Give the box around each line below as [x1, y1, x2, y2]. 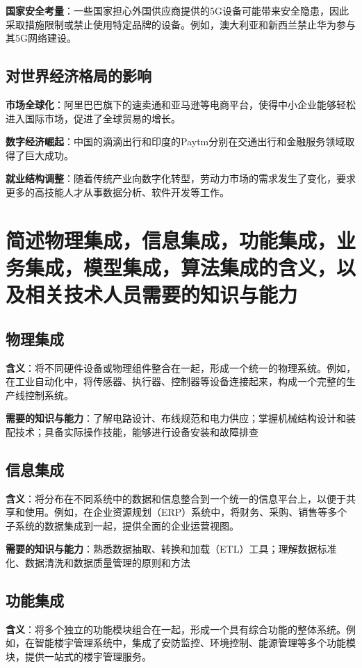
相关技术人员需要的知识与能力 [25, 280, 298, 309]
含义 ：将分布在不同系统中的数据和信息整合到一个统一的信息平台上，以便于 [6, 491, 346, 505]
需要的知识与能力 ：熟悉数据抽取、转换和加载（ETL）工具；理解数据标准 [6, 541, 337, 556]
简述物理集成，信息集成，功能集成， [6, 225, 337, 254]
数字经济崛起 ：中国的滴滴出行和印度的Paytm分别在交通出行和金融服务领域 [6, 134, 345, 149]
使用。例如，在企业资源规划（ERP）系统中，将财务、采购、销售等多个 [24, 505, 347, 519]
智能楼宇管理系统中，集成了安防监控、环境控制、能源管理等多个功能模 [34, 635, 356, 650]
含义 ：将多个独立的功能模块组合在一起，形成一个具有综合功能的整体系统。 [6, 621, 346, 636]
